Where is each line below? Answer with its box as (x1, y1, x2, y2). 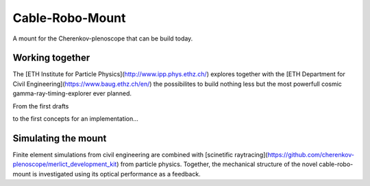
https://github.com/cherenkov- (267, 150, 354, 159)
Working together (12, 52, 90, 64)
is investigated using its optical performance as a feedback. (32, 170, 201, 178)
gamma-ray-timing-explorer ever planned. (12, 89, 132, 97)
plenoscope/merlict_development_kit (12, 160, 117, 168)
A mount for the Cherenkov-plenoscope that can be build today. (12, 34, 193, 43)
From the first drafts (12, 102, 69, 110)
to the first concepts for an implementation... (12, 115, 138, 123)
